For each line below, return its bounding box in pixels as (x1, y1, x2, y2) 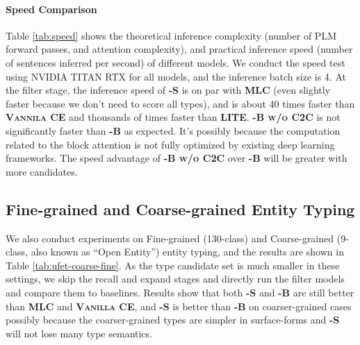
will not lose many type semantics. (6, 326, 152, 340)
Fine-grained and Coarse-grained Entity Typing (6, 198, 355, 219)
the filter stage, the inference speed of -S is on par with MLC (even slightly (6, 83, 331, 97)
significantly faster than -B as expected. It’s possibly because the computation (6, 123, 341, 137)
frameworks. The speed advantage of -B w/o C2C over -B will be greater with (6, 151, 347, 165)
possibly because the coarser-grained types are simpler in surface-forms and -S (6, 312, 340, 327)
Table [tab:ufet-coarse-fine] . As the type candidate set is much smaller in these (6, 258, 340, 272)
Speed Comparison (6, 1, 97, 16)
